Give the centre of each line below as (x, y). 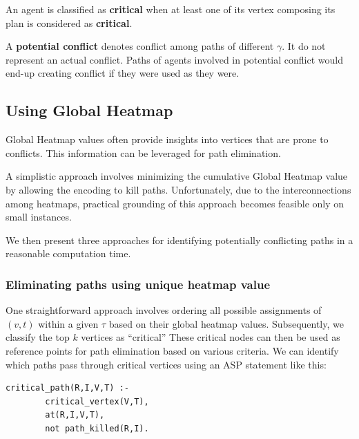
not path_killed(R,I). (97, 428)
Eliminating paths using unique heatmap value (138, 284)
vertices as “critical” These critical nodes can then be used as (211, 337)
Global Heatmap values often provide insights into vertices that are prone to (167, 139)
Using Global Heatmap (89, 110)
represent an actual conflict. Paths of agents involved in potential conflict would (174, 59)
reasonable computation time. (68, 253)
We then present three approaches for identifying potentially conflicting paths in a (179, 240)
